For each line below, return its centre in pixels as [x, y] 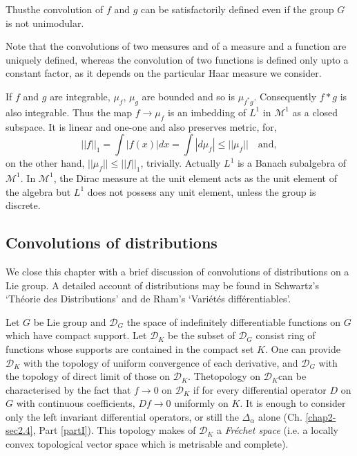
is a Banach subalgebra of [292, 163]
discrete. [23, 205]
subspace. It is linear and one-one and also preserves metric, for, [141, 126]
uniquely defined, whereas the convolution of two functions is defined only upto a [177, 59]
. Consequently [285, 96]
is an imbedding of [207, 112]
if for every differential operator [260, 389]
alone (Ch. [280, 416]
